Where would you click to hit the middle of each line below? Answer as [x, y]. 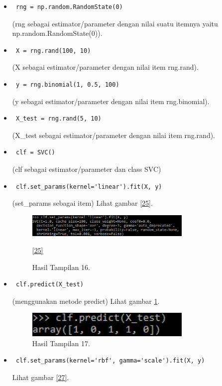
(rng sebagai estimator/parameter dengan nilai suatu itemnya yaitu [115, 23]
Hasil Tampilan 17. [61, 343]
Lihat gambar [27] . [41, 377]
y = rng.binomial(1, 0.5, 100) [67, 84]
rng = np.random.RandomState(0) [69, 7]
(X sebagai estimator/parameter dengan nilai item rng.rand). [105, 67]
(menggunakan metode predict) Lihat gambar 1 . [86, 301]
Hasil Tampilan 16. [61, 267]
